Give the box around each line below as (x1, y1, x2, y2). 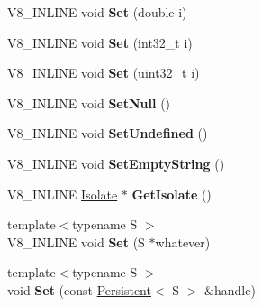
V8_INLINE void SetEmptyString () (7, 153, 225, 172)
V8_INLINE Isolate (7, 184, 118, 203)
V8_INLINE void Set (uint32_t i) (7, 63, 200, 82)
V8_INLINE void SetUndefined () (7, 124, 208, 143)
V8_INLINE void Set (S (7, 232, 145, 251)
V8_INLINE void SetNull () (7, 93, 171, 112)
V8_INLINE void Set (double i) (7, 3, 187, 21)
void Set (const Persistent (7, 280, 151, 299)
